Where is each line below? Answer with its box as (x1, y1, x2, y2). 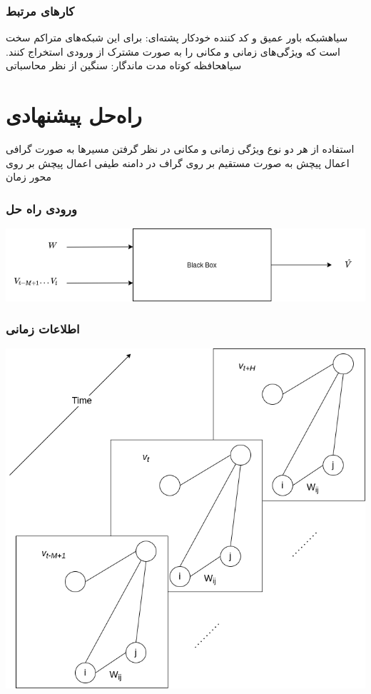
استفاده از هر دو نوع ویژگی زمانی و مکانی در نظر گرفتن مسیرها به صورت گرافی (6, 141, 355, 156)
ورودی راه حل (6, 199, 77, 217)
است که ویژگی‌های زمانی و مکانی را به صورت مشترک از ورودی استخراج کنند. (6, 44, 340, 59)
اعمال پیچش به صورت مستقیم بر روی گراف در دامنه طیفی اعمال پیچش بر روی (6, 155, 350, 170)
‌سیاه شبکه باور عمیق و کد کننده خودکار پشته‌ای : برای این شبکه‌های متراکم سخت (6, 30, 348, 45)
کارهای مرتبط (6, 1, 75, 19)
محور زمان (6, 169, 51, 184)
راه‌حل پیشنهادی (6, 100, 142, 129)
